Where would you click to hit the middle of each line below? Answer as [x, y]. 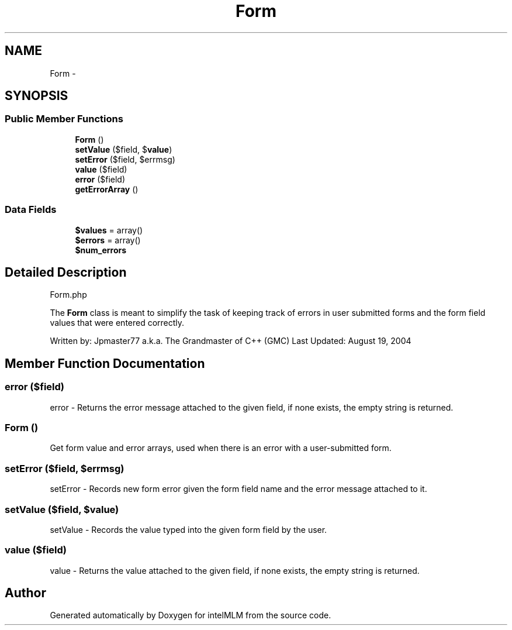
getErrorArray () [107, 189]
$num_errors [101, 250]
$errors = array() [108, 240]
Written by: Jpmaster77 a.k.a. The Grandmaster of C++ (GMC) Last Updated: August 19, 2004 [231, 341]
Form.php [68, 295]
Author [25, 593]
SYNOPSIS [37, 96]
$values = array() [109, 230]
